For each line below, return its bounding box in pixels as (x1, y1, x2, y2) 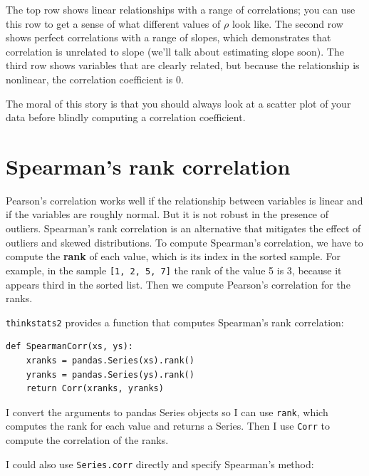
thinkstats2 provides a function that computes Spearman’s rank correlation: (6, 314, 344, 329)
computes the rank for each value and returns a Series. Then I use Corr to (6, 418, 330, 433)
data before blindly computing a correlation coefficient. (6, 110, 246, 125)
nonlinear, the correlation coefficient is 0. (6, 71, 184, 86)
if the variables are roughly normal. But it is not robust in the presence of (6, 207, 329, 222)
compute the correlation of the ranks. (6, 433, 169, 447)
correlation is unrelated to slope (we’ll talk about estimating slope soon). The (6, 43, 344, 58)
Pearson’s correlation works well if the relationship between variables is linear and (6, 192, 363, 207)
